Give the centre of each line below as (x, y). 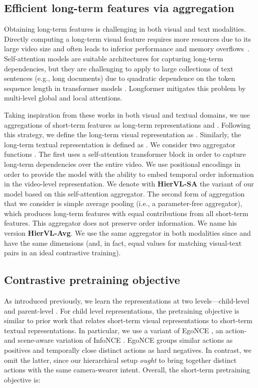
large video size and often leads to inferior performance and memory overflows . (127, 48)
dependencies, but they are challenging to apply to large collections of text (119, 68)
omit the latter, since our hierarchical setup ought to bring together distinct (120, 360)
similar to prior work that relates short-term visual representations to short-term (128, 320)
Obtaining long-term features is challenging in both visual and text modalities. (125, 29)
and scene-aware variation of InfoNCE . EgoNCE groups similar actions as (118, 340)
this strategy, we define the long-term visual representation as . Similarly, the (123, 134)
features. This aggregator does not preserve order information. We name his (120, 223)
